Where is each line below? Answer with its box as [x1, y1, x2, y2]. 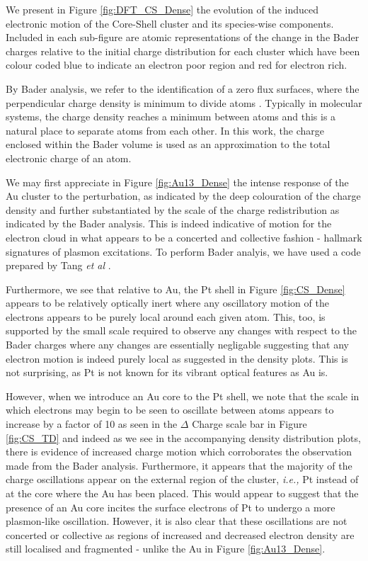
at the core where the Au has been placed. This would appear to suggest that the [6, 486, 359, 500]
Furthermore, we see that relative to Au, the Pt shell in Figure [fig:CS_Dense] [6, 281, 345, 296]
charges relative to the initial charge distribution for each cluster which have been [6, 43, 360, 58]
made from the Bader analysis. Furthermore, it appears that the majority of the [6, 458, 352, 472]
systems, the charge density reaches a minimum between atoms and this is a [6, 109, 336, 124]
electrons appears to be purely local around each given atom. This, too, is [6, 309, 326, 324]
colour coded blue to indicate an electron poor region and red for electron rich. [6, 57, 347, 72]
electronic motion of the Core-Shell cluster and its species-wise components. [6, 16, 334, 30]
